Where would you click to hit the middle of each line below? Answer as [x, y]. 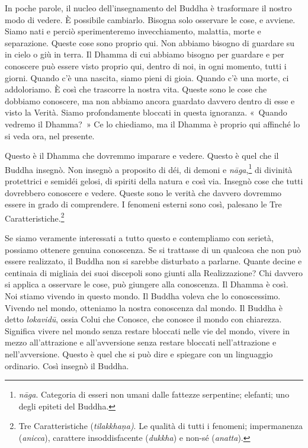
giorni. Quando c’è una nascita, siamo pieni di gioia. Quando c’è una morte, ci [147, 77]
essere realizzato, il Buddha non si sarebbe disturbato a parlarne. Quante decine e [153, 261]
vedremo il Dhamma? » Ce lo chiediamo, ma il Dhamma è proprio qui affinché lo [153, 124]
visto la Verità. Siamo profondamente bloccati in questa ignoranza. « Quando [146, 112]
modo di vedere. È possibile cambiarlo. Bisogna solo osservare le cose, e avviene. [150, 19]
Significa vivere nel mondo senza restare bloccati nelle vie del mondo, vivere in [147, 330]
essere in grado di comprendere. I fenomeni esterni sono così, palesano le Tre [143, 204]
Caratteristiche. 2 [35, 217]
